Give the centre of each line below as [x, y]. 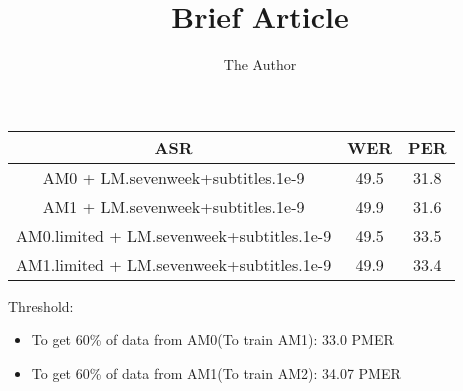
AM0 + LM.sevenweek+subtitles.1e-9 [173, 177]
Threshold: [41, 305]
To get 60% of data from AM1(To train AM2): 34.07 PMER [216, 372]
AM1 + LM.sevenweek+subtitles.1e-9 [173, 206]
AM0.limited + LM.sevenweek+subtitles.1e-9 [174, 235]
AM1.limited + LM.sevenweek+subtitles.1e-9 [174, 264]
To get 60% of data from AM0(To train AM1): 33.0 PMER [212, 339]
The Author [260, 64]
